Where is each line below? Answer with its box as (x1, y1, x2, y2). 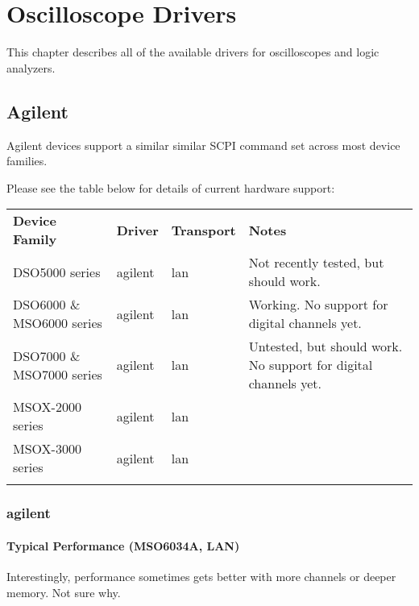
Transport (171, 220, 236, 239)
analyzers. (6, 59, 56, 76)
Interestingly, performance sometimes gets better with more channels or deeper (6, 567, 396, 584)
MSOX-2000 (13, 397, 81, 417)
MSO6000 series (13, 313, 102, 333)
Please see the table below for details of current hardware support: (6, 179, 335, 196)
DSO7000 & (13, 346, 81, 365)
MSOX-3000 (13, 439, 81, 459)
